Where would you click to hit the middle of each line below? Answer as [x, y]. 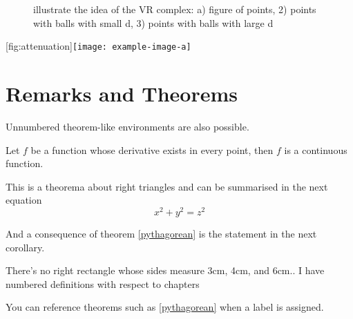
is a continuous [316, 149]
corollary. [25, 247]
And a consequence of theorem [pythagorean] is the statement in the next [161, 234]
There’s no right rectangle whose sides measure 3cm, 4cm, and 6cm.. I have [165, 270]
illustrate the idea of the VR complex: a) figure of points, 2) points [175, 9]
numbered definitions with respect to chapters [103, 283]
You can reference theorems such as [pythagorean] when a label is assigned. [165, 307]
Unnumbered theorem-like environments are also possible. [127, 126]
